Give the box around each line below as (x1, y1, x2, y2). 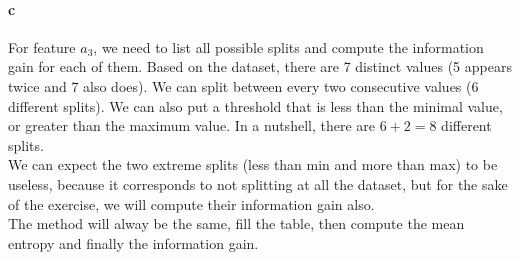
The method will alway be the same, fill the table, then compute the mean (8, 213, 465, 234)
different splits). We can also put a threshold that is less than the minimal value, (8, 95, 503, 116)
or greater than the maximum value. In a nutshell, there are (8, 115, 375, 136)
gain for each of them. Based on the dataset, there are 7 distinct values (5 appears (8, 56, 512, 77)
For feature (8, 36, 76, 57)
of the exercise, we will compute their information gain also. (8, 193, 375, 214)
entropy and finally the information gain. (8, 232, 259, 253)
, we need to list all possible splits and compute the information (93, 36, 484, 57)
